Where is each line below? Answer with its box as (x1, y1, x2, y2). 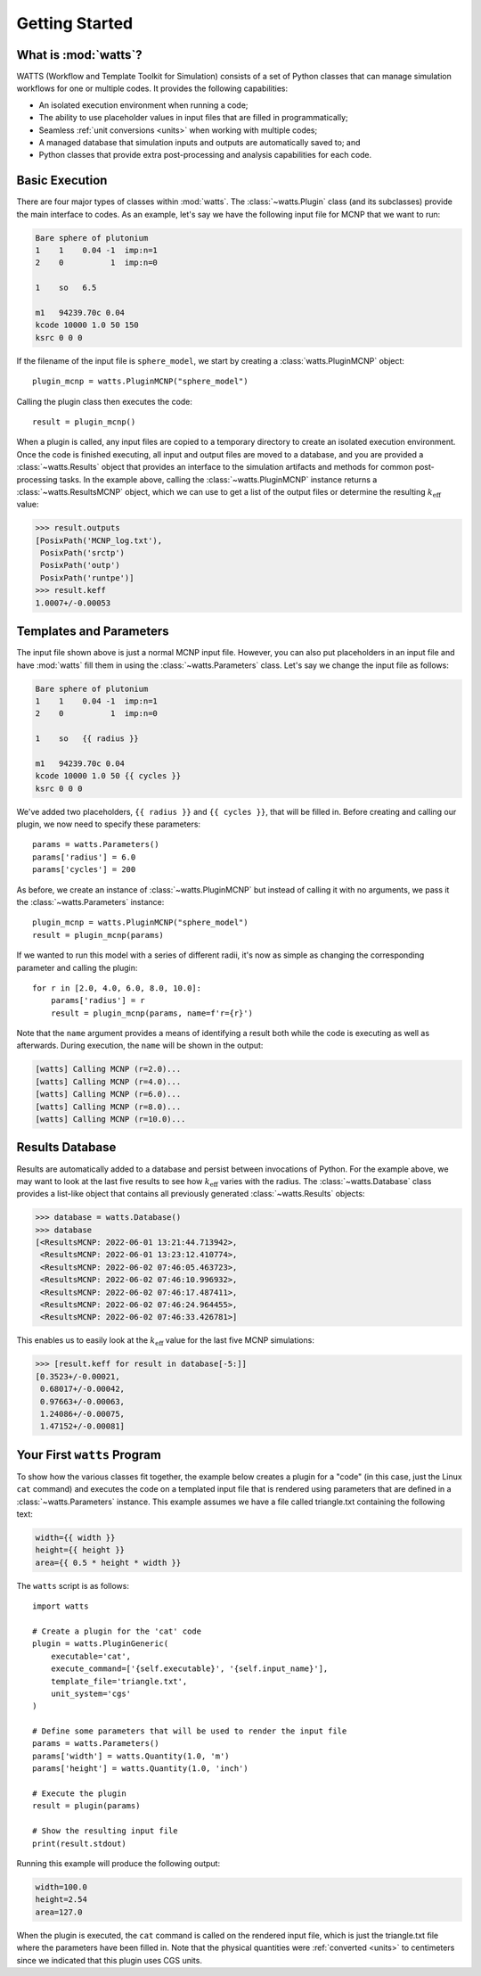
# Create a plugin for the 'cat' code (32, 1626, 202, 1636)
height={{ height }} (35, 1545, 125, 1555)
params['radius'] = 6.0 (32, 852, 136, 862)
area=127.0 (35, 1906, 83, 1917)
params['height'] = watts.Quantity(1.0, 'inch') (32, 1764, 249, 1774)
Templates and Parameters (16, 624, 169, 639)
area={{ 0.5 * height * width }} (35, 1557, 182, 1568)
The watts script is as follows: (16, 1580, 129, 1591)
